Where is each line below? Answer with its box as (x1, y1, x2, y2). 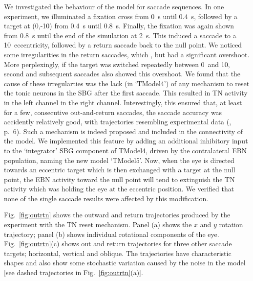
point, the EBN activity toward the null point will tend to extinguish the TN (4, 174, 235, 184)
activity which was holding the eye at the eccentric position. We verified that (4, 184, 234, 194)
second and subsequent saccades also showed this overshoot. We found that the (4, 69, 241, 79)
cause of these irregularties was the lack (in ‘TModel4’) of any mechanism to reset (4, 78, 250, 88)
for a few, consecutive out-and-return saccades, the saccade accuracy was (4, 107, 222, 117)
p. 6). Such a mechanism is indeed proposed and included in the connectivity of (4, 126, 243, 136)
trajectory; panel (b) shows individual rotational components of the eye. (4, 229, 219, 239)
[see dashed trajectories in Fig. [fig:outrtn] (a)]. (4, 267, 143, 278)
